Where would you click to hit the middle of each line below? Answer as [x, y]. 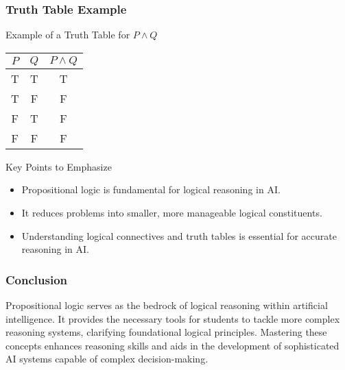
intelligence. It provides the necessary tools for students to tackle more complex [173, 318]
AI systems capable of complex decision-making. [107, 359]
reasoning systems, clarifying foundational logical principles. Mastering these [166, 332]
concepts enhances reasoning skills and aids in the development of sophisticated [172, 345]
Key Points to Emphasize [59, 166]
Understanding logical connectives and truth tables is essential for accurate [179, 235]
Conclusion [36, 279]
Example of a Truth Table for [68, 35]
